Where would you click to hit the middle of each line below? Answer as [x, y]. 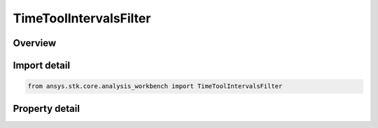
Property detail [47, 108]
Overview [35, 43]
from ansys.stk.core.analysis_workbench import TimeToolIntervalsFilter [155, 86]
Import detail [41, 65]
